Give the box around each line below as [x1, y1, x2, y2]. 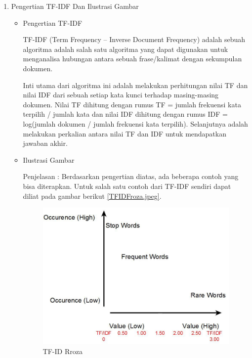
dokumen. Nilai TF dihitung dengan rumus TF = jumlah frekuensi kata [23, 99, 241, 109]
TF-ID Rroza [42, 346, 83, 356]
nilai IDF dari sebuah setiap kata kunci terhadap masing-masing [23, 89, 219, 100]
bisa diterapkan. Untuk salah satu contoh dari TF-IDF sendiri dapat [23, 180, 231, 191]
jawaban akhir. [23, 138, 68, 148]
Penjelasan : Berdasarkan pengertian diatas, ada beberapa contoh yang [23, 171, 239, 181]
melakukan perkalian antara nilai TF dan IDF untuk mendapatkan [23, 128, 226, 138]
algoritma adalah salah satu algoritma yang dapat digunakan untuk [23, 44, 228, 54]
